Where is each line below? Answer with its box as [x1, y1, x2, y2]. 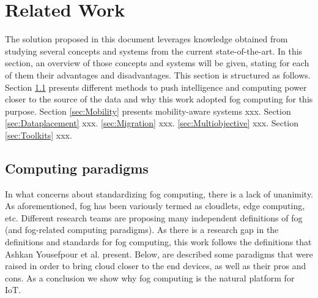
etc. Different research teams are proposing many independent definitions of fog [5, 211, 303, 224]
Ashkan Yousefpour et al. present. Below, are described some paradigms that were [5, 247, 313, 260]
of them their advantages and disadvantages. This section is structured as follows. [5, 68, 311, 81]
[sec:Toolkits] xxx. [5, 128, 72, 141]
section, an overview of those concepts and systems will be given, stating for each [5, 56, 309, 69]
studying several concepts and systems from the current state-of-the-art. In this [5, 44, 303, 57]
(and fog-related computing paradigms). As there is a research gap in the [5, 223, 279, 236]
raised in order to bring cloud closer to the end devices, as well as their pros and [5, 259, 306, 272]
